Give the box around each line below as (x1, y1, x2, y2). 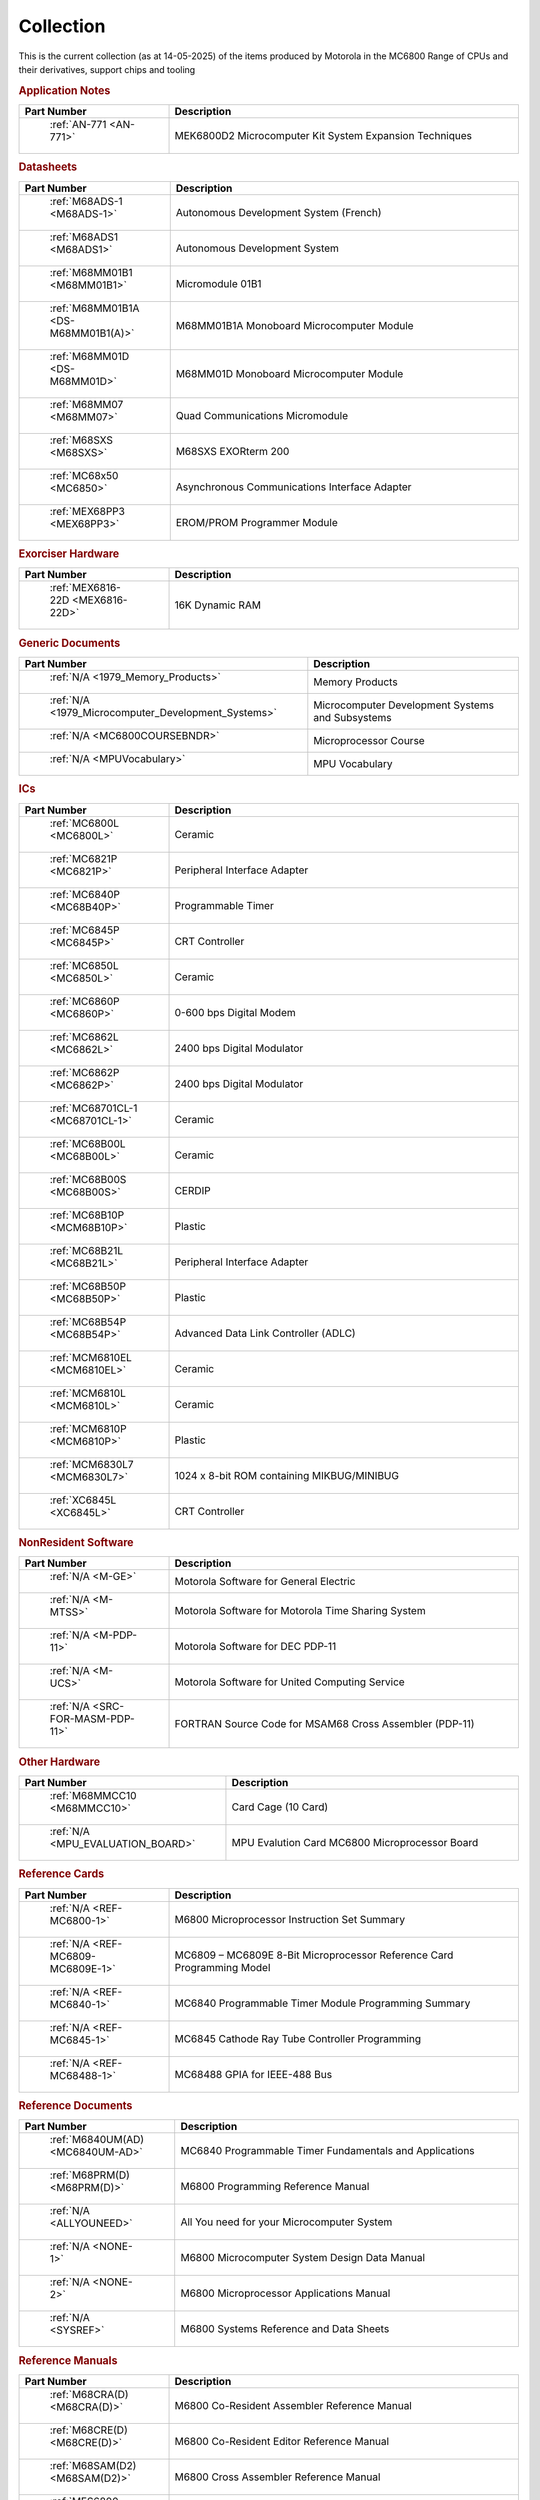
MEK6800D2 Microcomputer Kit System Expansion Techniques (174, 128, 473, 142)
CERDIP (174, 1183, 212, 1197)
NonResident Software (18, 1536, 134, 1549)
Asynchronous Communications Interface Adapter (175, 480, 412, 494)
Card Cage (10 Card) (231, 1800, 329, 1814)
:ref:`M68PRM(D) (49, 2168, 130, 2182)
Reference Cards (18, 1867, 105, 1881)
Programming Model (174, 1960, 271, 1974)
